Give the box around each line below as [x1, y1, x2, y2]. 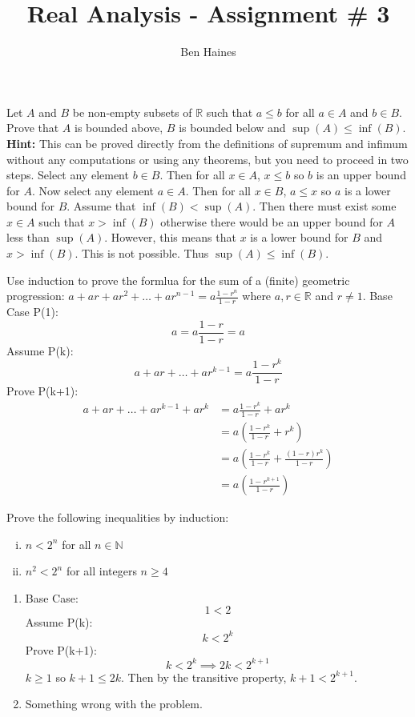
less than [6, 229, 50, 246]
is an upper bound [316, 166, 406, 183]
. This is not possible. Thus [75, 245, 209, 262]
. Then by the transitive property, [120, 668, 287, 685]
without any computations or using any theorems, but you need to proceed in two [6, 150, 409, 167]
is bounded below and [179, 119, 286, 136]
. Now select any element [31, 182, 155, 198]
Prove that [6, 119, 59, 136]
